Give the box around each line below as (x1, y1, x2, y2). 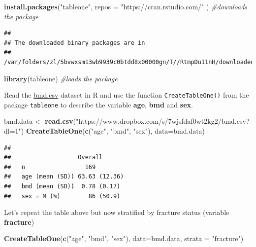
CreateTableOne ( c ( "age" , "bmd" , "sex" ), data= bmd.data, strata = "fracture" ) (4, 233, 244, 244)
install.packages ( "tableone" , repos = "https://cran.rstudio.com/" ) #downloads (4, 1, 248, 11)
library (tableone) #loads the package (4, 73, 118, 83)
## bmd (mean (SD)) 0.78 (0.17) (4, 183, 121, 190)
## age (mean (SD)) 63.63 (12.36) (4, 173, 124, 180)
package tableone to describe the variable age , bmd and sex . (4, 99, 193, 109)
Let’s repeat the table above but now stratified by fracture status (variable (4, 207, 229, 217)
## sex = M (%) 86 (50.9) (4, 192, 121, 200)
